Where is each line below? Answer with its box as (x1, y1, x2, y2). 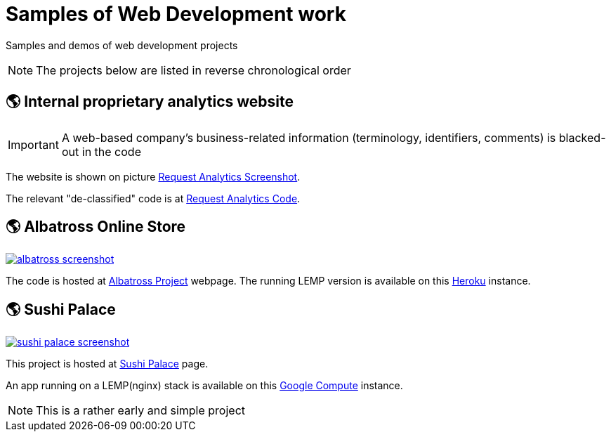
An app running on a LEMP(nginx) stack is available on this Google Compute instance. (6, 379, 403, 392)
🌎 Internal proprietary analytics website (6, 93, 294, 111)
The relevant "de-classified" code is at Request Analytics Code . (6, 192, 301, 204)
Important (8, 137, 59, 152)
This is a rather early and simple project (36, 403, 246, 418)
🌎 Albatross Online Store (6, 218, 186, 236)
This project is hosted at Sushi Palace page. (6, 358, 209, 370)
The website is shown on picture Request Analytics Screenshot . (6, 170, 301, 183)
